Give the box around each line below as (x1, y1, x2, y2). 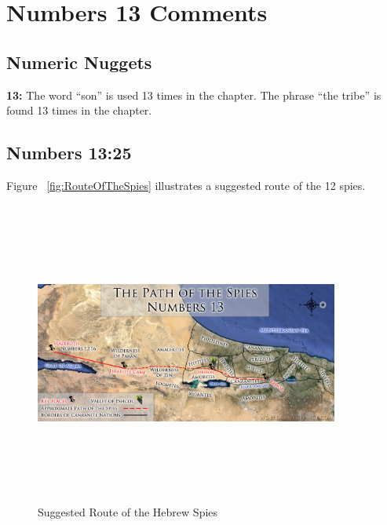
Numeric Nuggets (6, 49, 152, 74)
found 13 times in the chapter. (6, 102, 152, 118)
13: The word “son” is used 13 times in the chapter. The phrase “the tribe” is (6, 86, 382, 103)
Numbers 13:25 (6, 140, 132, 165)
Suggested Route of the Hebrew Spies (38, 504, 218, 520)
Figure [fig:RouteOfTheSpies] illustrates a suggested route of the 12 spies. (6, 177, 366, 193)
